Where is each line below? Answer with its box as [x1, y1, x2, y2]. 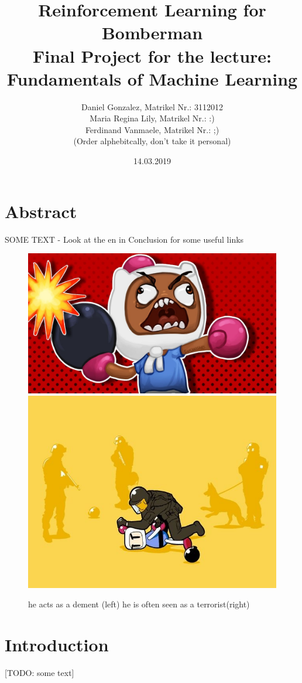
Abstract [5, 199, 77, 223]
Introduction [5, 633, 109, 657]
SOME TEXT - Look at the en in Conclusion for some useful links [5, 233, 244, 245]
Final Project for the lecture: [33, 43, 272, 67]
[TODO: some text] [5, 667, 74, 679]
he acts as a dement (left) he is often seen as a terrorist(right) [28, 598, 250, 610]
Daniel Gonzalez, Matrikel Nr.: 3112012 [81, 100, 223, 113]
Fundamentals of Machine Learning [6, 66, 298, 90]
